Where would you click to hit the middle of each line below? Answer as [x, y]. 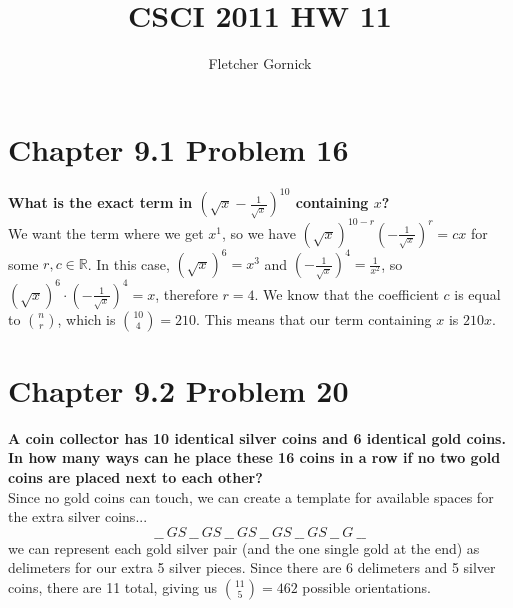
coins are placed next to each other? [135, 476]
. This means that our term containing [314, 318]
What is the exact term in [100, 202]
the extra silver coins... [78, 516]
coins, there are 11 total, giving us [113, 586]
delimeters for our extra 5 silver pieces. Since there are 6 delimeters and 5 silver [252, 567]
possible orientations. [366, 586]
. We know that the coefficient [346, 293]
